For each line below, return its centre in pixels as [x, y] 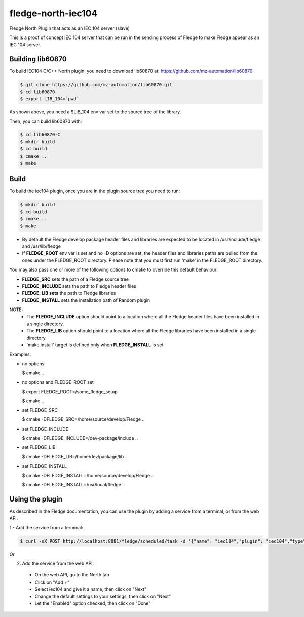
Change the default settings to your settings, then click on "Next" [103, 596]
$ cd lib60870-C [40, 135]
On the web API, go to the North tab [72, 575]
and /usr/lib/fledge [41, 246]
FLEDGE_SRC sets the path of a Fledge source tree [75, 279]
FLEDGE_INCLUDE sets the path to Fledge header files [79, 286]
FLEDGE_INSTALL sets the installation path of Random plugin [86, 300]
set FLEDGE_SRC [40, 410]
